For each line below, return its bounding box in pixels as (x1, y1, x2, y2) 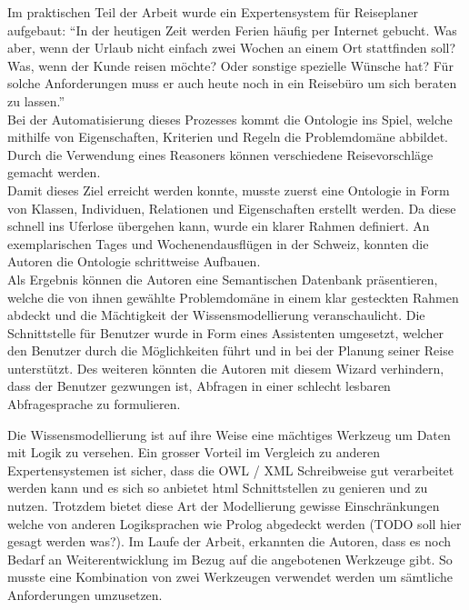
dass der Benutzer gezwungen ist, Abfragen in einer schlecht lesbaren (7, 376, 391, 395)
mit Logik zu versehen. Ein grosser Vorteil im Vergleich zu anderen (7, 443, 380, 462)
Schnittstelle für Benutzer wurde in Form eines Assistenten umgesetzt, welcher (7, 323, 444, 342)
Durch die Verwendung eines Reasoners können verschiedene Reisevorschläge (7, 145, 434, 164)
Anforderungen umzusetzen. (7, 585, 163, 604)
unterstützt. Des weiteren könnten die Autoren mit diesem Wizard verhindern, (7, 358, 444, 377)
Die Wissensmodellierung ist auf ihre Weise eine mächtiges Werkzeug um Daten (7, 425, 451, 444)
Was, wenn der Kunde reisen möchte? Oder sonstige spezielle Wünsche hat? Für (7, 55, 454, 75)
